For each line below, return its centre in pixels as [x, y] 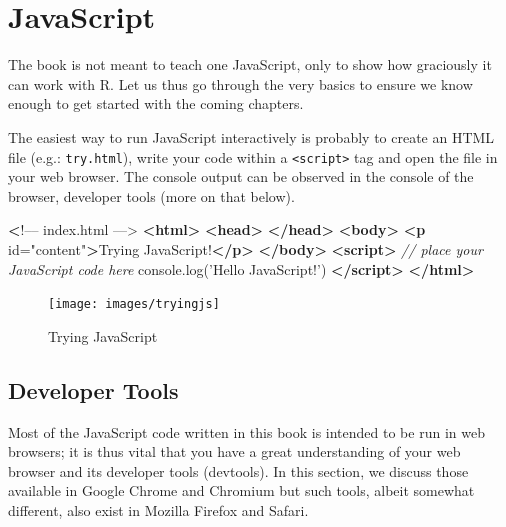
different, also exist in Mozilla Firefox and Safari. [158, 509]
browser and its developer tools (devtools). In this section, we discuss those [238, 470]
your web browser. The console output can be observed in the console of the [241, 176]
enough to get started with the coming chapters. [156, 103]
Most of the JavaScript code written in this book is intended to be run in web [246, 431]
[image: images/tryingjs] [134, 304]
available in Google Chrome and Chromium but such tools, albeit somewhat [241, 490]
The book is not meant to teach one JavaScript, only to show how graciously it [250, 64]
